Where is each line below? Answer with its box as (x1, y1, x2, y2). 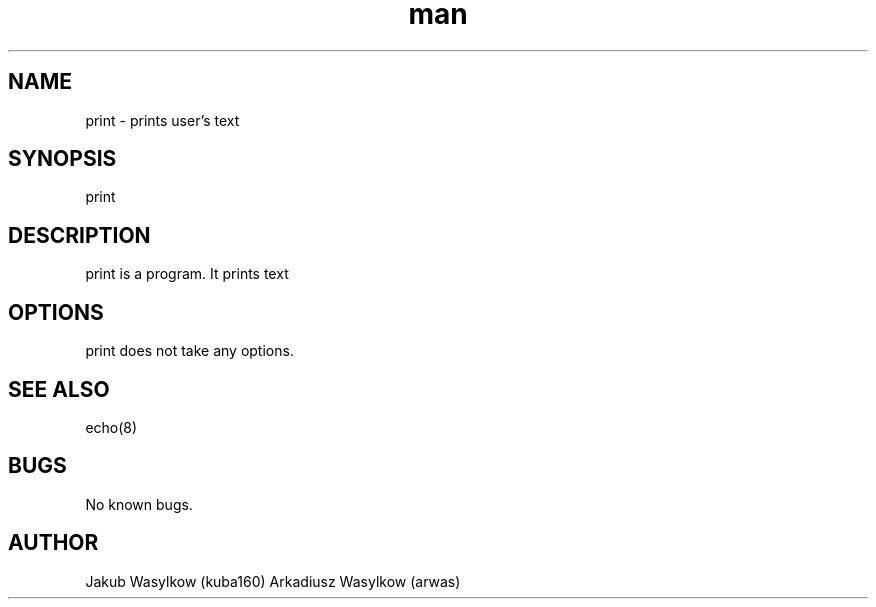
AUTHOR (8, 530, 99, 556)
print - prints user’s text (85, 111, 240, 129)
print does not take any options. (85, 342, 294, 360)
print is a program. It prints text (85, 265, 289, 283)
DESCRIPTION (8, 222, 151, 248)
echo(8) (85, 418, 138, 436)
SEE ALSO (8, 376, 110, 402)
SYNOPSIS (8, 146, 117, 172)
